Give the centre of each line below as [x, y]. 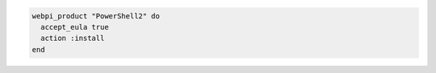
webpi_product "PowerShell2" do [96, 16]
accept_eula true [75, 27]
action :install [73, 39]
